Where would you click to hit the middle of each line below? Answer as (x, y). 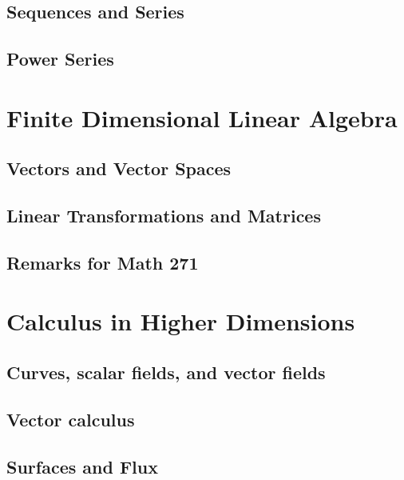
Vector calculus (71, 419)
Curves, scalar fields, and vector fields (166, 372)
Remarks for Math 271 (103, 262)
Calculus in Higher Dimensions (181, 321)
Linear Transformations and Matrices (164, 216)
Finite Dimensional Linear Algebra (202, 117)
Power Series (60, 59)
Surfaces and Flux (82, 466)
